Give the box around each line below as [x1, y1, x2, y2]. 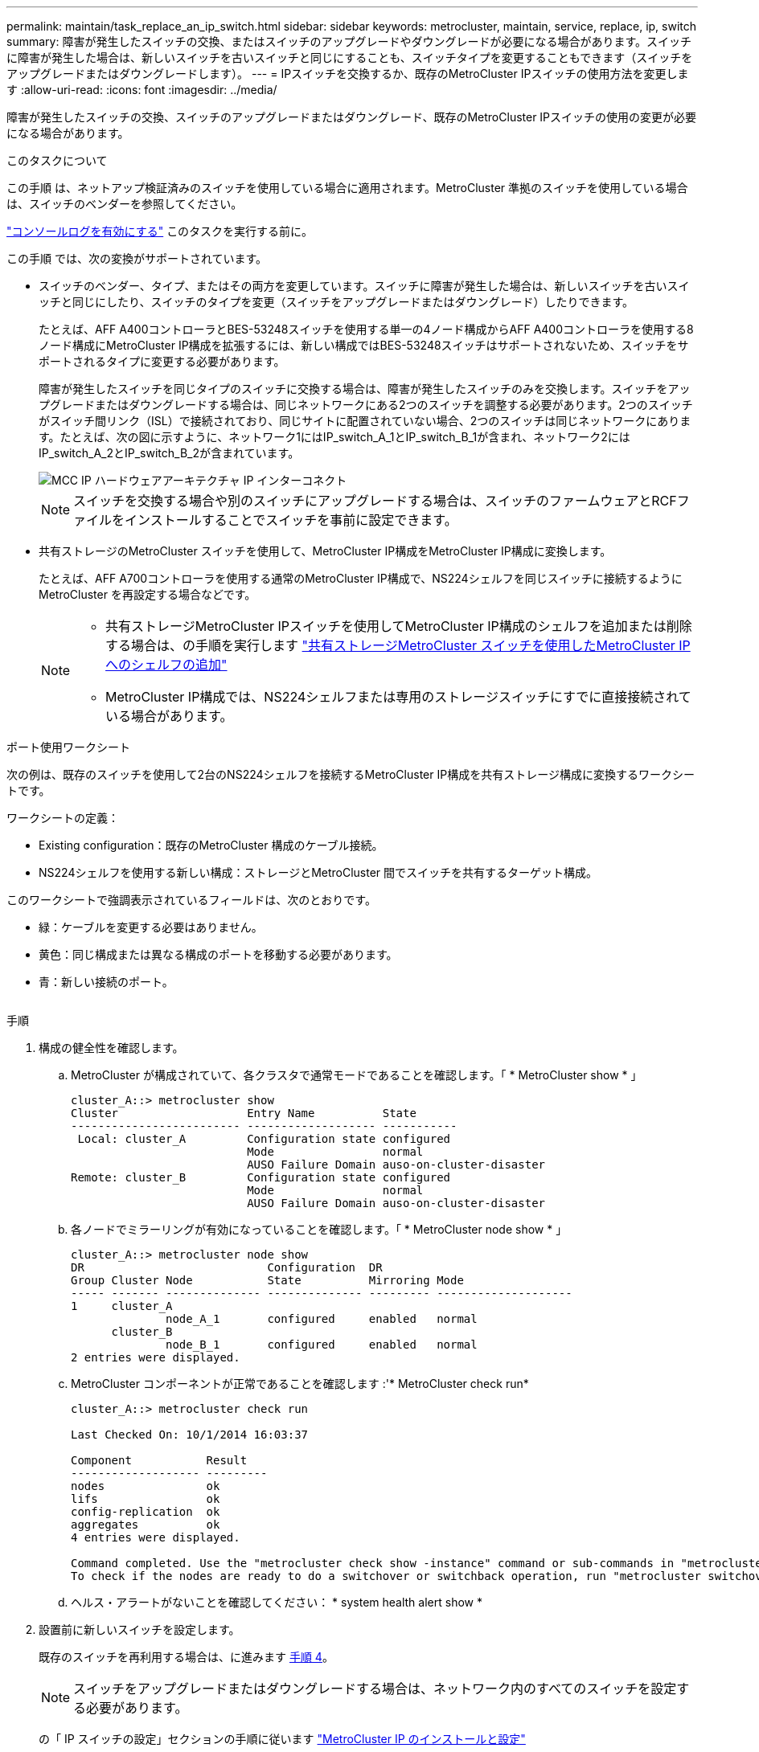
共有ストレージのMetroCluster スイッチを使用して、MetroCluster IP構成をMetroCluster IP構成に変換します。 [39, 544, 612, 558]
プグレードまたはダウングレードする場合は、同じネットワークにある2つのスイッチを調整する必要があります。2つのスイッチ [39, 398, 693, 411]
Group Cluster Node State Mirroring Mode [71, 1274, 464, 1287]
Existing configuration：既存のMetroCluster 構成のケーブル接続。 [39, 838, 384, 852]
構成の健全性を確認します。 [39, 1041, 184, 1054]
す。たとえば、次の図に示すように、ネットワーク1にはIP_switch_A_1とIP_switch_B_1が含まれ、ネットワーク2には [39, 430, 630, 444]
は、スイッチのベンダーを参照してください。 [6, 197, 243, 211]
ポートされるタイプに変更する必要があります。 [39, 354, 285, 368]
